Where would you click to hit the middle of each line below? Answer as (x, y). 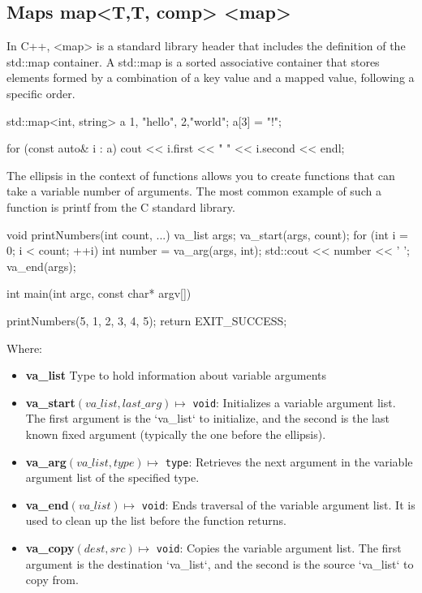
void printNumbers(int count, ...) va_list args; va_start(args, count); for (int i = (207, 234)
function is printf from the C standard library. (121, 206)
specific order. (41, 93)
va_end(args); (41, 266)
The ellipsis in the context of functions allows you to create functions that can (201, 175)
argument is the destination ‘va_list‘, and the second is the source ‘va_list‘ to (220, 563)
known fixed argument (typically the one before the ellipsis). (176, 434)
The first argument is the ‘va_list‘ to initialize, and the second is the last (207, 418)
